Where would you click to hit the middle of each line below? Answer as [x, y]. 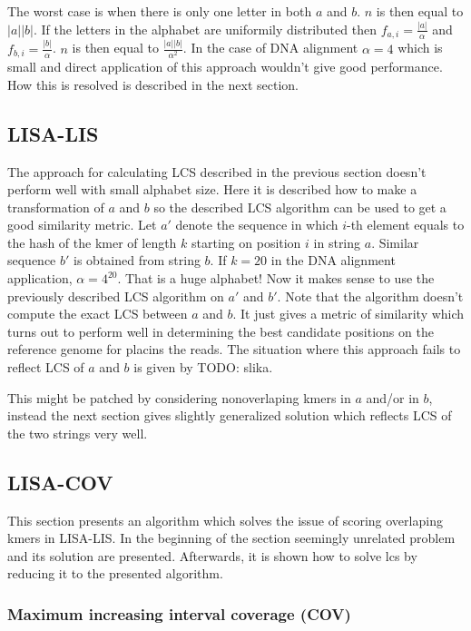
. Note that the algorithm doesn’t [370, 296]
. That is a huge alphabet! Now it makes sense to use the [276, 278]
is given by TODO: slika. [203, 367]
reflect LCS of [46, 367]
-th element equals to [406, 225]
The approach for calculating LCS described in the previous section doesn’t [217, 171]
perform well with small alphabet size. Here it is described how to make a [212, 189]
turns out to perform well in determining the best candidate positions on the [221, 331]
